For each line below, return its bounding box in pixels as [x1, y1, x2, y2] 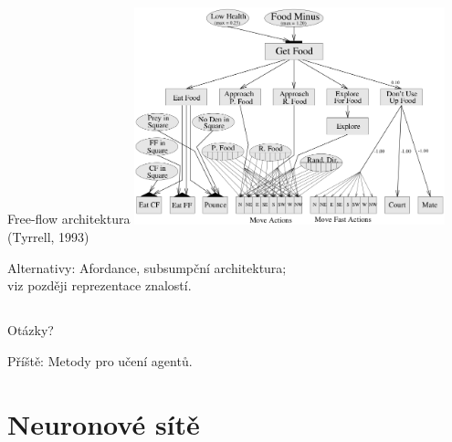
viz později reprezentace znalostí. [7, 276, 192, 295]
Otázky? [7, 321, 54, 340]
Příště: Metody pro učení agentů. [7, 352, 193, 370]
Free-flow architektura [7, 209, 131, 228]
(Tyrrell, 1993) [7, 227, 89, 247]
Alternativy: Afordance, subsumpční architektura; [7, 258, 287, 277]
